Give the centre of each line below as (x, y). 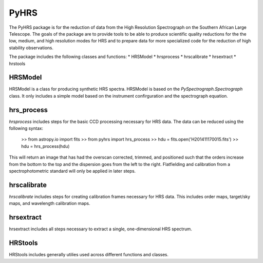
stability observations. (31, 48)
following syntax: (26, 128)
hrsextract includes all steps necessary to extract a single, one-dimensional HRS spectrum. (101, 229)
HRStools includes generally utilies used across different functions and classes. (89, 255)
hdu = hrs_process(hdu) (46, 146)
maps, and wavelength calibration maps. (49, 203)
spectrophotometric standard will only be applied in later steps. (72, 171)
